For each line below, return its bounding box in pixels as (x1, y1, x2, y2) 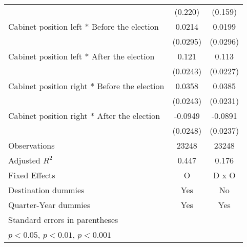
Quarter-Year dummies (8, 199, 91, 211)
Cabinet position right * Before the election (8, 80, 164, 92)
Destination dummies (8, 184, 85, 196)
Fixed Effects (8, 169, 55, 181)
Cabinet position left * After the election (8, 50, 155, 62)
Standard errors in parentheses (8, 214, 118, 225)
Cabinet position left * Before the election (8, 20, 159, 32)
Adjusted (8, 154, 40, 166)
